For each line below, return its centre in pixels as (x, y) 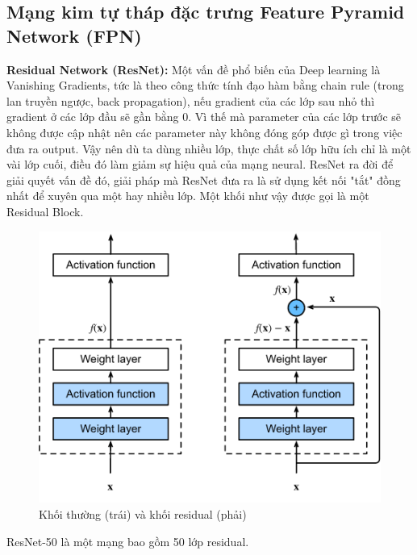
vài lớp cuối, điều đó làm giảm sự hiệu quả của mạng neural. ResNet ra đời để (200, 164)
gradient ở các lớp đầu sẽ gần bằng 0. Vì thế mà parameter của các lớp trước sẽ (204, 117)
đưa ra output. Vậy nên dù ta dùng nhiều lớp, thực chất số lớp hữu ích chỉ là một (209, 148)
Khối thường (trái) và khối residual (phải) (143, 513)
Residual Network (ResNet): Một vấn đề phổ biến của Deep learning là (194, 69)
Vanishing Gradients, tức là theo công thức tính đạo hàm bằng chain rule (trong (205, 85)
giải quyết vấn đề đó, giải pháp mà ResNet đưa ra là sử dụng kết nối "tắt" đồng (204, 179)
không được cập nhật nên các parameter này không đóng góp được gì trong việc (204, 132)
